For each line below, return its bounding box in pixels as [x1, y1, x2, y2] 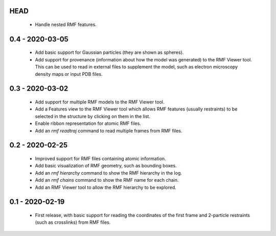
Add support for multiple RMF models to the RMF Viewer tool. [35, 99, 165, 105]
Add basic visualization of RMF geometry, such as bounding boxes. [35, 163, 177, 169]
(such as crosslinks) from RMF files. [35, 219, 111, 225]
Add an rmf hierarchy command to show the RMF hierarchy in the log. [35, 169, 182, 176]
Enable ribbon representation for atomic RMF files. [35, 120, 142, 126]
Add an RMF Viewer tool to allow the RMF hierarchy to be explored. [35, 184, 176, 190]
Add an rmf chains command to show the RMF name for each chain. [35, 177, 179, 183]
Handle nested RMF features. [35, 22, 97, 28]
